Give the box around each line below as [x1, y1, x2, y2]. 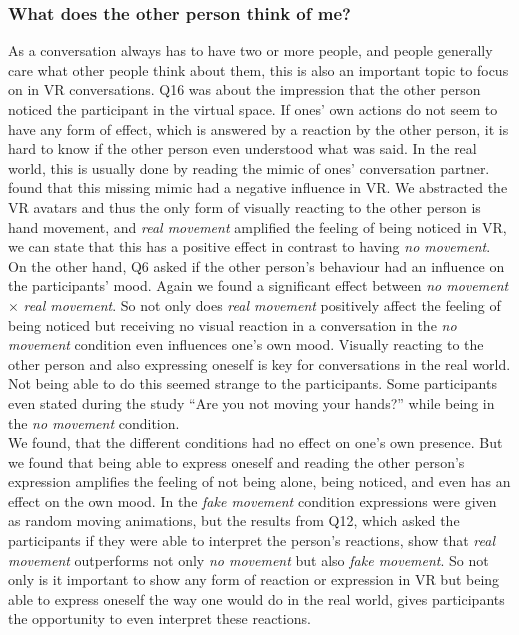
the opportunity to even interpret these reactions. [8, 608, 311, 629]
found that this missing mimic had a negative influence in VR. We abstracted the [8, 177, 508, 198]
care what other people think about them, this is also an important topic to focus [8, 59, 509, 80]
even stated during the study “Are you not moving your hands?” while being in [8, 392, 495, 413]
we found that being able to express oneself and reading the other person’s [8, 451, 465, 472]
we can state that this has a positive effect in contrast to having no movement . [8, 236, 491, 257]
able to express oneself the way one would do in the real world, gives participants [8, 588, 505, 609]
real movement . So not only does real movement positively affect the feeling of [23, 294, 501, 315]
